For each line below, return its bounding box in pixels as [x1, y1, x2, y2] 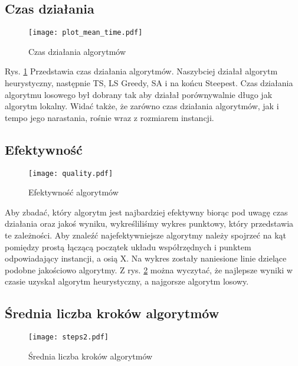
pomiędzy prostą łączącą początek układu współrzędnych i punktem [5, 240, 251, 253]
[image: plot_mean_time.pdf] [28, 28, 143, 37]
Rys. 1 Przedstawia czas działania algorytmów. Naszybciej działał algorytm [5, 65, 278, 77]
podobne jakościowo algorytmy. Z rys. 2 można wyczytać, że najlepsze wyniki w [5, 263, 293, 276]
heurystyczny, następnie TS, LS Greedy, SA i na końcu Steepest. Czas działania [5, 77, 293, 89]
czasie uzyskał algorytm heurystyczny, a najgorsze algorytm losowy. [5, 275, 249, 287]
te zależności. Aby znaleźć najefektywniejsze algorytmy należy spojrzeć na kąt [5, 229, 287, 241]
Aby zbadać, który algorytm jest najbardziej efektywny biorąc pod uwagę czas [5, 205, 288, 218]
